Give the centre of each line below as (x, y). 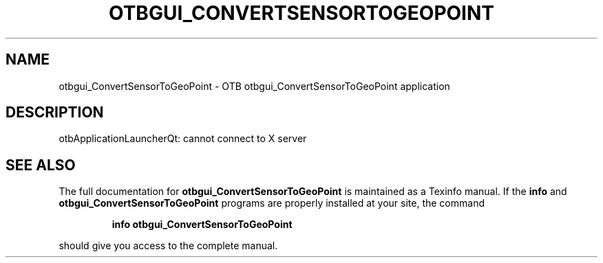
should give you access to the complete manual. (168, 246)
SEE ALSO (41, 165)
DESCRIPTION (55, 113)
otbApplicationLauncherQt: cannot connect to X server (183, 139)
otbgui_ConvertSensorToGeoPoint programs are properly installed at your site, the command (272, 203)
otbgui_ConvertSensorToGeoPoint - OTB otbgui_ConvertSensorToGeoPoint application (254, 86)
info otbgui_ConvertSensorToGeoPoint (202, 225)
